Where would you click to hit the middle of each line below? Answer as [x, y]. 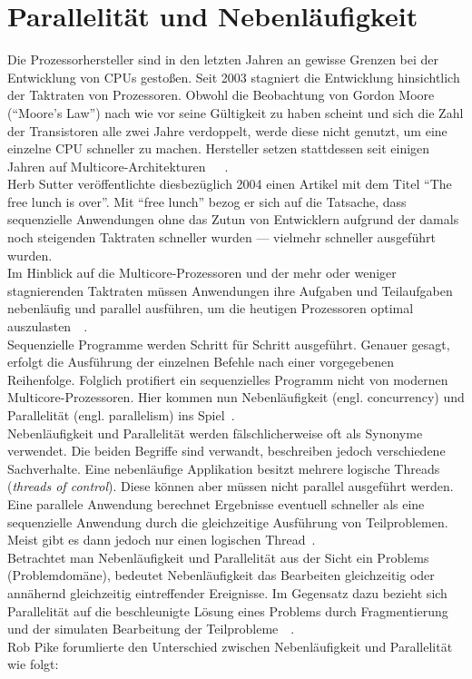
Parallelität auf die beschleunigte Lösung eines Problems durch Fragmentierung [228, 610]
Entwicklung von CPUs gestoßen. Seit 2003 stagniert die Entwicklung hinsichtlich [234, 77]
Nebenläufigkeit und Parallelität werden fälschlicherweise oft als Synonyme [215, 433]
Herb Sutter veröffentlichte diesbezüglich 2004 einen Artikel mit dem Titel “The [230, 184]
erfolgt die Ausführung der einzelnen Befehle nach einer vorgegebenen [201, 362]
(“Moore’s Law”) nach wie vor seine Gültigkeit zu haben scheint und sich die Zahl [236, 112]
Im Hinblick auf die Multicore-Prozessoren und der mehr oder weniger [202, 273]
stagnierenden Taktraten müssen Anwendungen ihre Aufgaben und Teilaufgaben [230, 290]
